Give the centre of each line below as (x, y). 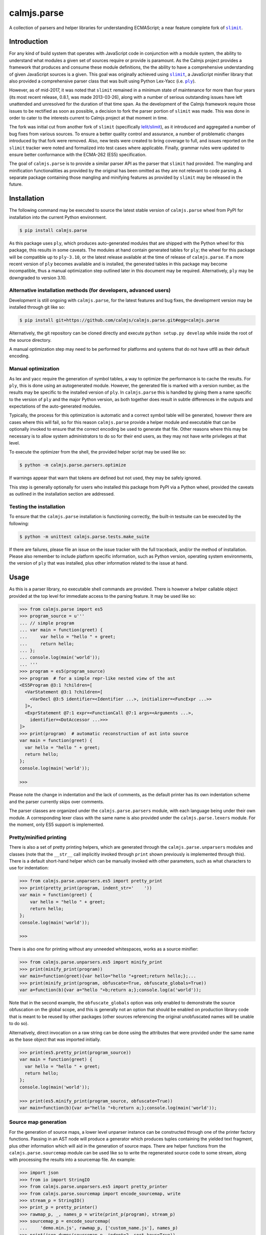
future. (16, 184)
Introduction (29, 42)
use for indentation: (29, 868)
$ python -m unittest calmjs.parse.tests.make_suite (84, 536)
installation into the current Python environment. (58, 217)
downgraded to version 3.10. (38, 278)
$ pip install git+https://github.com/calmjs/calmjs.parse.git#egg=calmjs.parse (119, 320)
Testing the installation (37, 506)
